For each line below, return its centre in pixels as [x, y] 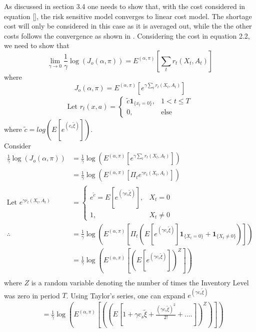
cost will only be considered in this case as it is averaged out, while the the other [128, 26]
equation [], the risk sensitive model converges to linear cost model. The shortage [128, 16]
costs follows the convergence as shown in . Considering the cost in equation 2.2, [127, 35]
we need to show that [37, 45]
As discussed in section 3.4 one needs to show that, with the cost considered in [125, 6]
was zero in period [32, 295]
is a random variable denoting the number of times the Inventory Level [140, 282]
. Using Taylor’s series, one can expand [126, 295]
